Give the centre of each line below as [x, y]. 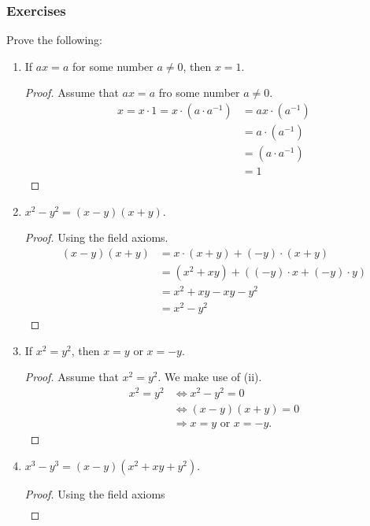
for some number [113, 66]
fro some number [199, 93]
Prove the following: [54, 40]
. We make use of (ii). [210, 377]
